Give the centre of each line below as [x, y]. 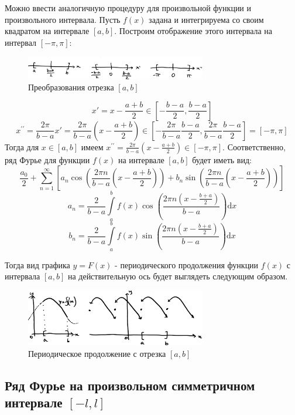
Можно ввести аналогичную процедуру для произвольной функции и [128, 8]
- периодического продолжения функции [187, 264]
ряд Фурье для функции [47, 159]
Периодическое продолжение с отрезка [97, 353]
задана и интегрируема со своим [206, 19]
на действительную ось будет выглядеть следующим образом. [178, 276]
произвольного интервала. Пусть [63, 19]
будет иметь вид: [222, 159]
